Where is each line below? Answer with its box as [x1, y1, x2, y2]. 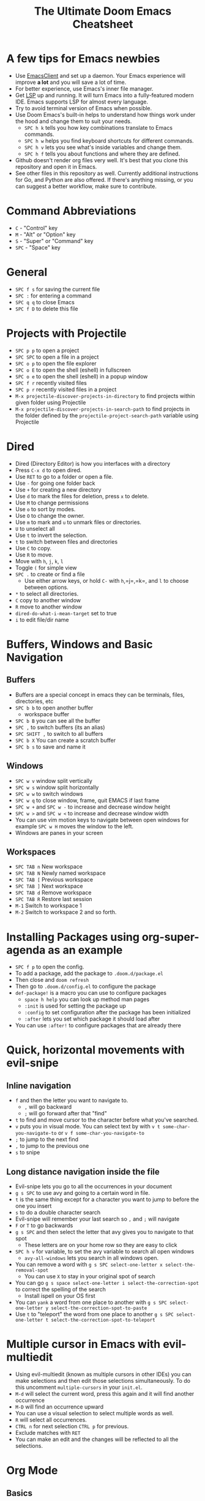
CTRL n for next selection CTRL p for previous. [15, 1423, 129, 1430]
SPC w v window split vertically [15, 777, 93, 784]
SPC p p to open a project [15, 346, 80, 354]
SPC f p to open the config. [15, 963, 84, 971]
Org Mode [6, 1464, 58, 1478]
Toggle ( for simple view [15, 564, 78, 571]
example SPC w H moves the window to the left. [15, 822, 133, 830]
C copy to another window [15, 596, 81, 604]
